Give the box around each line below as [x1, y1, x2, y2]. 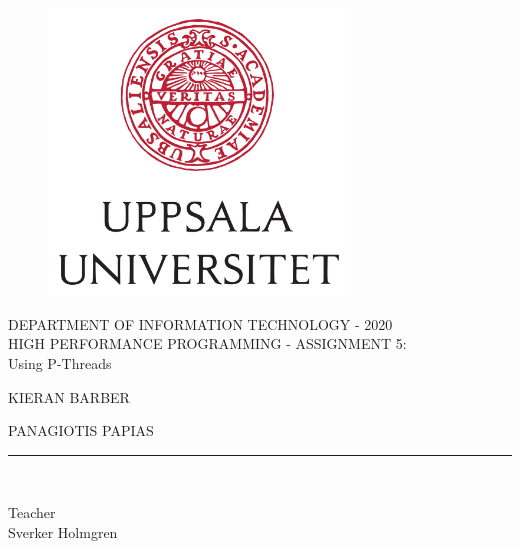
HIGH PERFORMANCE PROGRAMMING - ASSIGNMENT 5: [8, 333, 407, 354]
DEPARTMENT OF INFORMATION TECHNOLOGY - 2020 [8, 313, 393, 334]
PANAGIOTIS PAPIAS [8, 420, 154, 441]
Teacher [8, 502, 56, 523]
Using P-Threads [8, 352, 112, 373]
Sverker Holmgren [8, 521, 118, 542]
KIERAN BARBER [8, 386, 130, 407]
